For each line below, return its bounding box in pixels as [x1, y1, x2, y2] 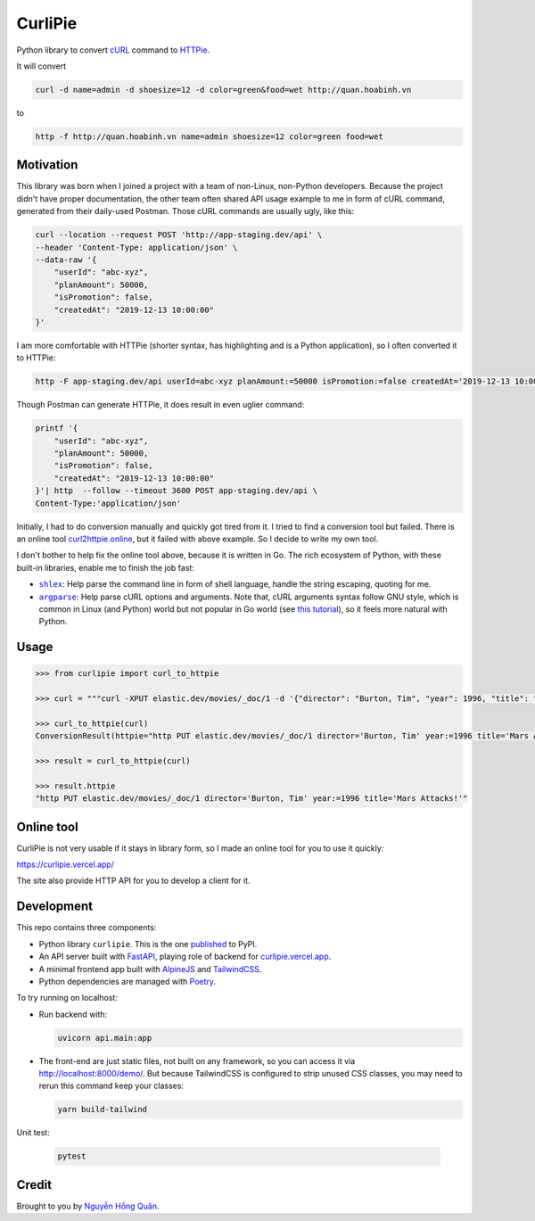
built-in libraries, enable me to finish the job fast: [16, 562, 195, 573]
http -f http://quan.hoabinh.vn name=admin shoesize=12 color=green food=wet [35, 131, 383, 142]
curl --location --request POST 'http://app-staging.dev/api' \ [35, 230, 323, 240]
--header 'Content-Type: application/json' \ [35, 242, 238, 252]
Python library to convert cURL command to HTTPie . [16, 45, 210, 55]
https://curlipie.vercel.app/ [16, 859, 115, 870]
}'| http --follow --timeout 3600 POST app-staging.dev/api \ [35, 486, 318, 496]
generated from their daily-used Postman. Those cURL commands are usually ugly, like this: [16, 206, 355, 217]
